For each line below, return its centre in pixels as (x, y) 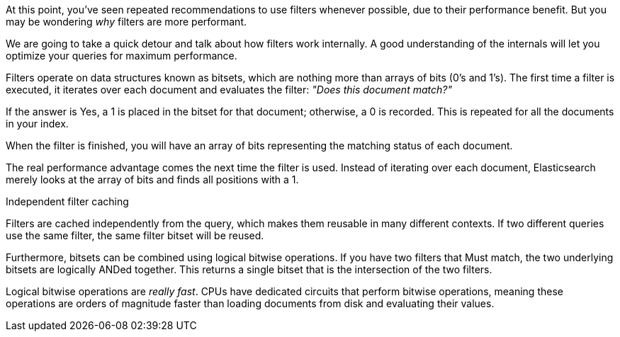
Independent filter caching (67, 201)
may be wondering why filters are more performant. (126, 22)
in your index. (37, 124)
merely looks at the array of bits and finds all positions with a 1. (152, 179)
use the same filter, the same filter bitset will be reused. (135, 235)
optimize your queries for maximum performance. (122, 56)
